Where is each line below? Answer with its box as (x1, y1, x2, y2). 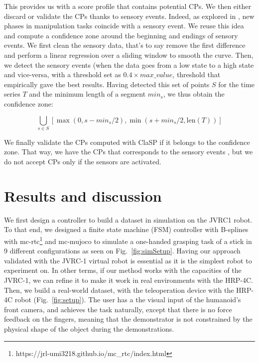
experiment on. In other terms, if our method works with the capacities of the (4, 265, 242, 275)
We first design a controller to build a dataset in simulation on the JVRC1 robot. (4, 214, 253, 225)
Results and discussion (4, 185, 162, 206)
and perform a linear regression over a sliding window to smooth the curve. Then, (4, 49, 254, 60)
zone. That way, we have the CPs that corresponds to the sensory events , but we (4, 146, 253, 157)
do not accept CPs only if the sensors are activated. (4, 156, 161, 167)
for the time (218, 79, 255, 89)
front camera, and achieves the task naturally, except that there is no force (4, 304, 232, 314)
